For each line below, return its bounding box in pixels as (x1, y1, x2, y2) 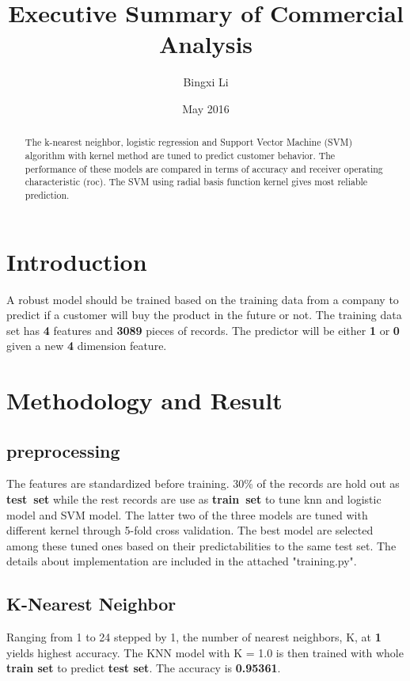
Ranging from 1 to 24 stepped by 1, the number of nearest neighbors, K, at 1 (6, 629, 382, 645)
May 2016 (182, 100, 230, 116)
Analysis (158, 28, 253, 60)
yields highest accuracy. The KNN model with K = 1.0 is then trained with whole (6, 644, 404, 660)
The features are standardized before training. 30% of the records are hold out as (6, 475, 400, 492)
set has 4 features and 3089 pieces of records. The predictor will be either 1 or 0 (6, 321, 400, 338)
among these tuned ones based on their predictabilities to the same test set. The (6, 537, 397, 554)
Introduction (6, 245, 147, 277)
